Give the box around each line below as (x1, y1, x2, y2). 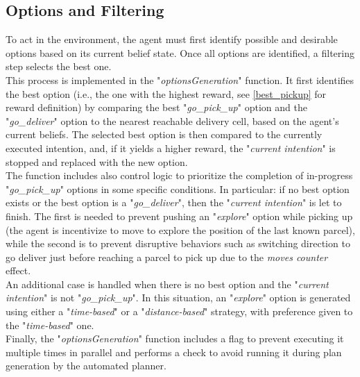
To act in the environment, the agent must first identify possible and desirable (6, 32, 338, 47)
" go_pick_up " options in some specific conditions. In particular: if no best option (6, 181, 350, 196)
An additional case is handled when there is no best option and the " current (6, 276, 329, 291)
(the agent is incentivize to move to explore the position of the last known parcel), (6, 222, 355, 237)
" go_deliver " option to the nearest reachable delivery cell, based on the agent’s (6, 113, 339, 128)
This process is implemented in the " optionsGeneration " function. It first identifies (6, 72, 354, 87)
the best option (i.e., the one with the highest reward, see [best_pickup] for (6, 86, 327, 101)
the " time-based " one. (6, 317, 94, 332)
